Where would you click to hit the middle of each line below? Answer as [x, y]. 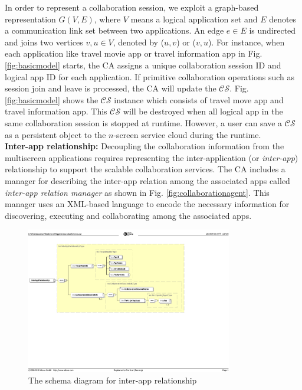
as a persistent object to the [55, 134]
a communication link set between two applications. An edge [114, 30]
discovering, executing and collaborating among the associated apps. [128, 215]
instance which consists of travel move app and [199, 99]
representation [30, 19]
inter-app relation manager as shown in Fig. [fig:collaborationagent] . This [137, 192]
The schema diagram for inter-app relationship [113, 380]
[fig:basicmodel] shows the [52, 99]
